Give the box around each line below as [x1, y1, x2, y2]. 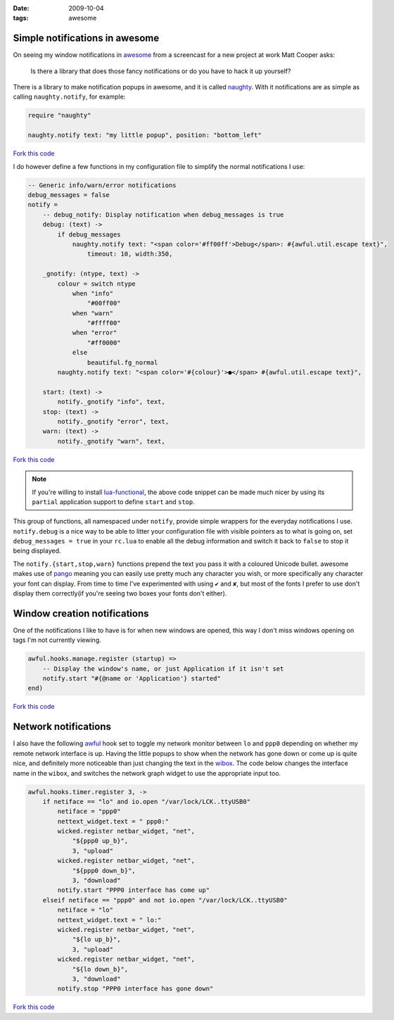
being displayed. [13, 546, 61, 555]
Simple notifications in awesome [13, 32, 160, 44]
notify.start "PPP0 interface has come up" [57, 886, 210, 894]
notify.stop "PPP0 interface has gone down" [57, 985, 214, 993]
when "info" [72, 289, 114, 297]
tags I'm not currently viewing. [13, 636, 101, 644]
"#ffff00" [87, 319, 121, 327]
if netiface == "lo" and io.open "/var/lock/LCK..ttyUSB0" [42, 798, 251, 805]
